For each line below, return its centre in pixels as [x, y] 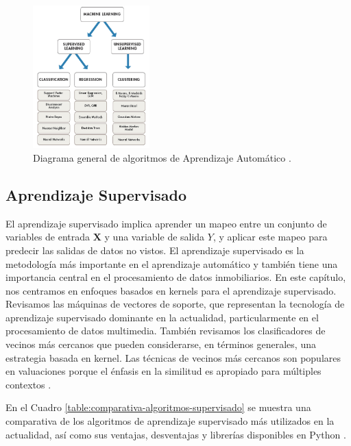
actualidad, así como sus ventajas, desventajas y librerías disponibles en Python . [176, 434]
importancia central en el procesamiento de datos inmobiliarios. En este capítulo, [176, 277]
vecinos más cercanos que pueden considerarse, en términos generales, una [161, 344]
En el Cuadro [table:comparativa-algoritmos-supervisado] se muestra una [158, 407]
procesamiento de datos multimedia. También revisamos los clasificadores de [166, 331]
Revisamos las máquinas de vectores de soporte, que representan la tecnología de [175, 304]
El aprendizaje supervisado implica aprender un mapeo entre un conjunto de [166, 223]
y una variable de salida [155, 237]
